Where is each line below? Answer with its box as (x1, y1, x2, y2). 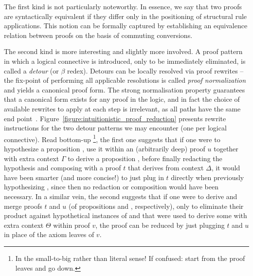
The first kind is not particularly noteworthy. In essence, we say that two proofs (4, 1, 242, 11)
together (214, 143, 238, 153)
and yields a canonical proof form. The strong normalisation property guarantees (4, 84, 245, 94)
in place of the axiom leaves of (4, 229, 94, 239)
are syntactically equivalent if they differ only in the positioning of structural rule (4, 11, 247, 21)
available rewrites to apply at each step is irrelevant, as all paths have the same (4, 103, 241, 113)
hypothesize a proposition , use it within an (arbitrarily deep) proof (4, 143, 205, 153)
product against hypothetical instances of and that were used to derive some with (4, 210, 247, 221)
